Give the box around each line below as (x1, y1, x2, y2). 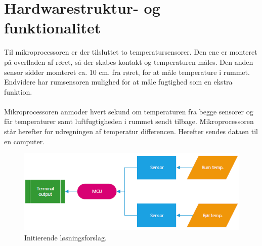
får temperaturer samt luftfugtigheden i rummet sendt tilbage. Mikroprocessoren (4, 116, 254, 127)
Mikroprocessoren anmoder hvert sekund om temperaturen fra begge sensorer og (4, 106, 253, 116)
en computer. (4, 136, 45, 146)
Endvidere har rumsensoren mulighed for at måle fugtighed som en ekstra (4, 76, 233, 87)
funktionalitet (4, 17, 101, 38)
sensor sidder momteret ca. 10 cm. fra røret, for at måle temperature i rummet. (4, 66, 250, 77)
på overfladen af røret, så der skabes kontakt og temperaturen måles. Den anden (4, 56, 253, 67)
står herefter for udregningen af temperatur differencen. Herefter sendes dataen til (4, 126, 258, 137)
